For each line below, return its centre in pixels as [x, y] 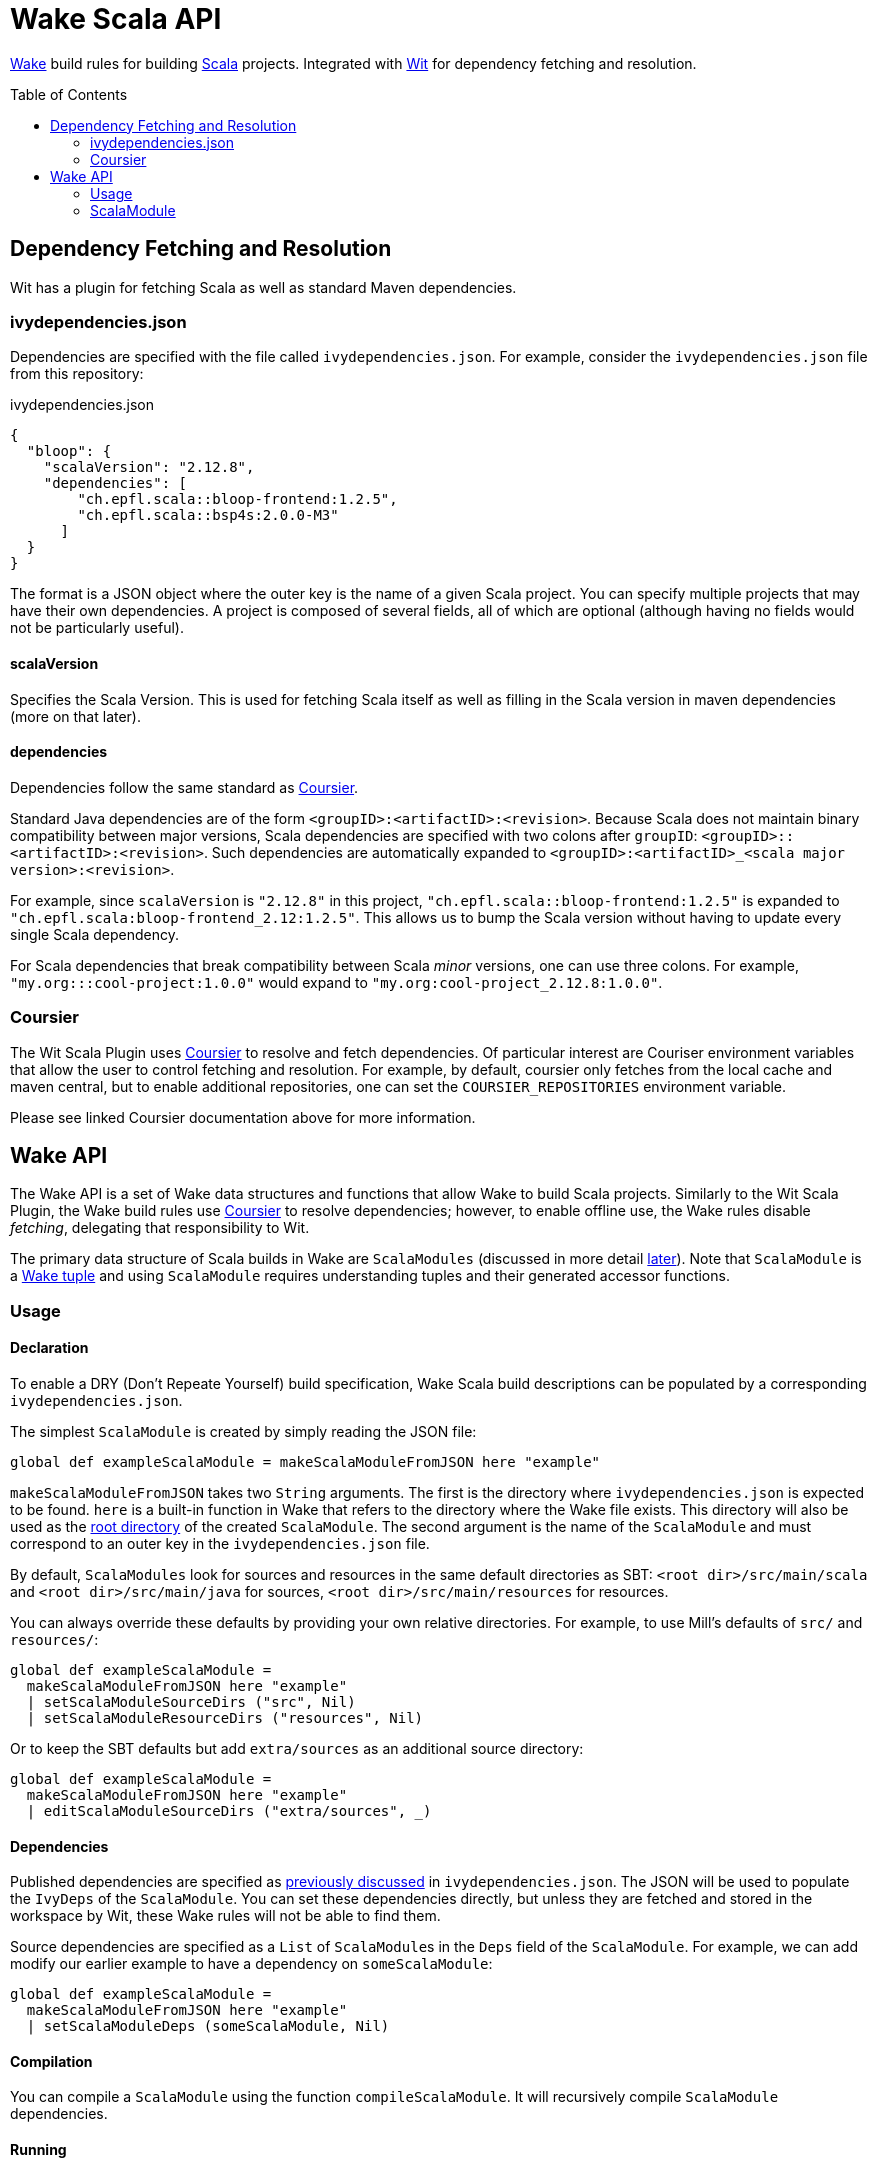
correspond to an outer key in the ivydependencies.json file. [220, 1543]
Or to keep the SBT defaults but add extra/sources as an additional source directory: [297, 1748]
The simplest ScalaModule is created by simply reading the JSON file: [243, 1431]
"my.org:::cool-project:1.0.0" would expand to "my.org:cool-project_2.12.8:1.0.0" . [336, 982]
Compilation [51, 2061]
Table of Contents [69, 94]
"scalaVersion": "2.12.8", [149, 467]
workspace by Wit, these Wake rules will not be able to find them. [225, 1916]
